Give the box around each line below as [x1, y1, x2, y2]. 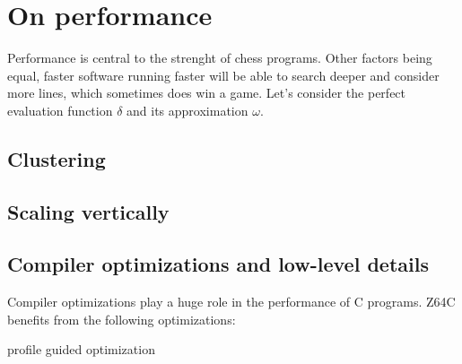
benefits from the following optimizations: [7, 309, 236, 328]
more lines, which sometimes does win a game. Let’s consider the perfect [7, 83, 406, 102]
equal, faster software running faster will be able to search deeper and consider [7, 65, 440, 84]
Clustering [7, 144, 106, 172]
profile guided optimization [7, 340, 155, 359]
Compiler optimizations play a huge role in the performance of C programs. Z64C [7, 292, 456, 311]
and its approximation [126, 100, 248, 119]
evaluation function [7, 100, 113, 119]
